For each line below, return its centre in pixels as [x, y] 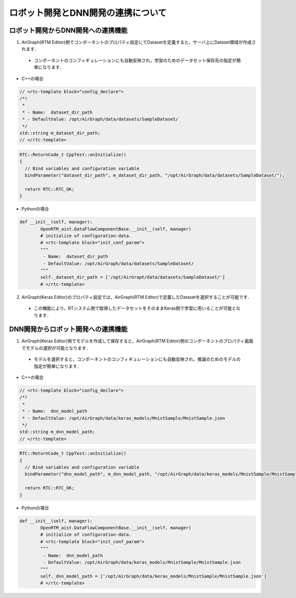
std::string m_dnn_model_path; [57, 432]
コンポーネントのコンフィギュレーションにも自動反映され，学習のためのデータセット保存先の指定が [135, 60]
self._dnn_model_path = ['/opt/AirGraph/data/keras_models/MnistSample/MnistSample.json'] [153, 576]
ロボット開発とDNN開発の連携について [88, 13]
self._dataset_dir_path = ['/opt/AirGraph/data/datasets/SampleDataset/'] [133, 277]
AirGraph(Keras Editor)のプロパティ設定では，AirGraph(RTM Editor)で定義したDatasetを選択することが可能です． [137, 297]
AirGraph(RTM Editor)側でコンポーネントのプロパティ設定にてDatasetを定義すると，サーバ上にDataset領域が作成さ [139, 42]
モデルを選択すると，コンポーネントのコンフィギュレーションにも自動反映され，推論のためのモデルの [137, 359]
